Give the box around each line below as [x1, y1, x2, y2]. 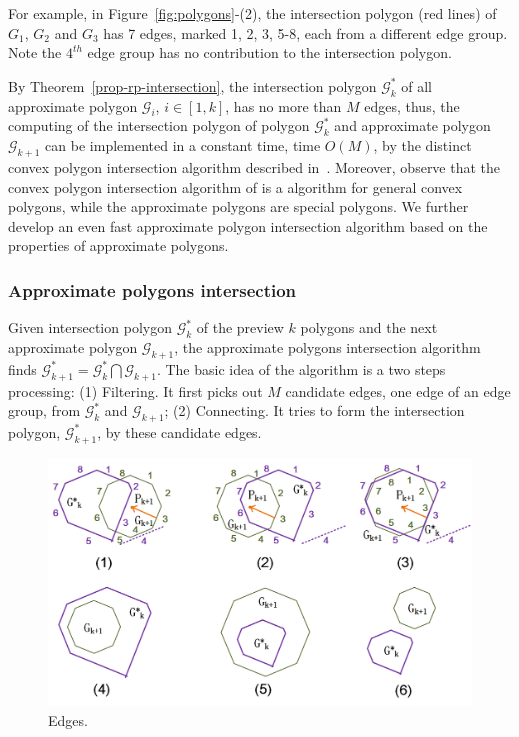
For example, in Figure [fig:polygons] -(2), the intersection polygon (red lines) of [8, 3, 497, 23]
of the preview [196, 317, 284, 338]
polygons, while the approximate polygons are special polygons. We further [8, 196, 469, 217]
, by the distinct [373, 135, 472, 156]
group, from [8, 400, 81, 421]
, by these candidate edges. [97, 421, 262, 442]
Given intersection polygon [8, 317, 172, 338]
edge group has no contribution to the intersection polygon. [87, 42, 452, 63]
